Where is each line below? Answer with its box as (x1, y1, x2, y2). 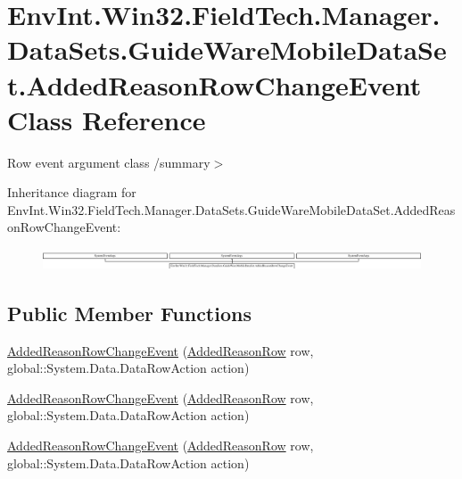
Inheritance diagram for (7, 183, 136, 202)
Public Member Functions (7, 299, 252, 326)
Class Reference (7, 101, 206, 137)
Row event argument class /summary (7, 153, 210, 171)
